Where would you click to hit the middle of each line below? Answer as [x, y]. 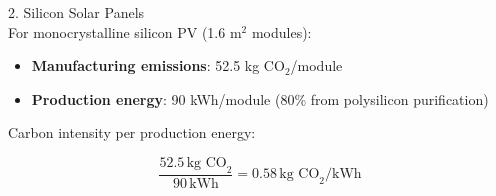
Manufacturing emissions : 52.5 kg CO [158, 65]
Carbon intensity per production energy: [132, 132]
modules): [281, 31]
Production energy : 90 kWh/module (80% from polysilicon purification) [260, 98]
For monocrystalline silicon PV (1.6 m [125, 31]
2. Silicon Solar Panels [76, 12]
